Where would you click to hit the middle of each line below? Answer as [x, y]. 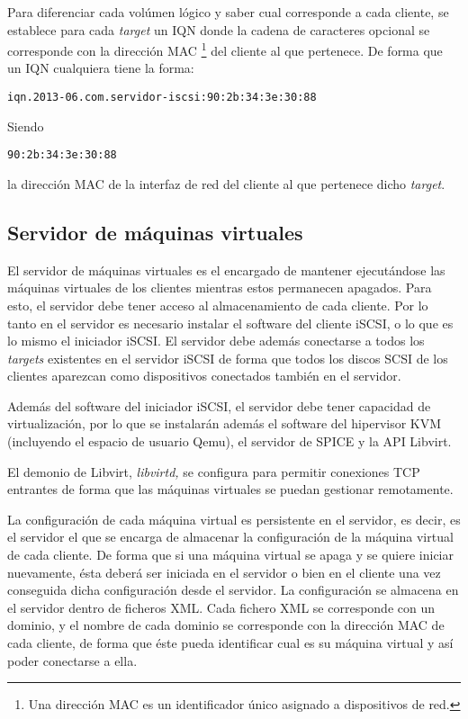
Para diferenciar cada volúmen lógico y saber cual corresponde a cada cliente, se [228, 12]
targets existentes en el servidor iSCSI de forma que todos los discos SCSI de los [228, 358]
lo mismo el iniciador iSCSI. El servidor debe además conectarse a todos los [216, 341]
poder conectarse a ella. [72, 660]
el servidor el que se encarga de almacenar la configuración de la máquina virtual [230, 537]
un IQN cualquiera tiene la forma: [101, 68]
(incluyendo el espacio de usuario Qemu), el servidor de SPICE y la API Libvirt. [229, 441]
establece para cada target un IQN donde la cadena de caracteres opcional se [219, 29]
